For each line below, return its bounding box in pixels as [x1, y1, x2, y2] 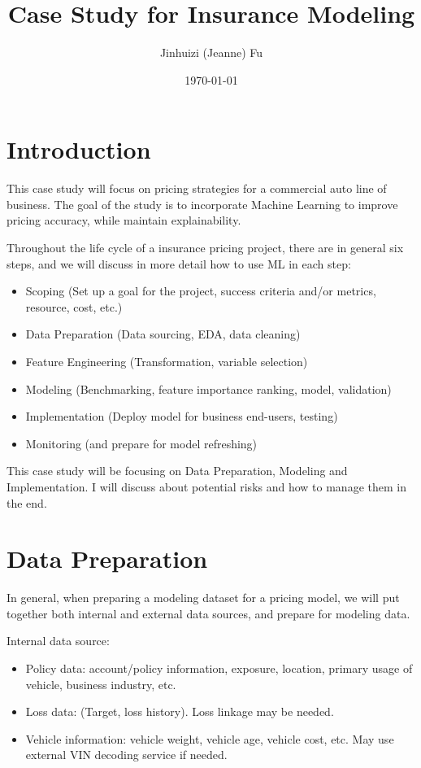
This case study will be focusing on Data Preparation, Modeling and [7, 462, 348, 479]
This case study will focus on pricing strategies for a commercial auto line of [7, 180, 387, 197]
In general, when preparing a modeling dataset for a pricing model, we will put [7, 589, 400, 606]
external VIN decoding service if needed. [25, 746, 228, 763]
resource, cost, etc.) [25, 298, 123, 315]
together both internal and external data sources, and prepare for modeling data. [7, 604, 410, 622]
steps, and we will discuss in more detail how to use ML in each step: [7, 255, 351, 272]
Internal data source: [7, 632, 110, 649]
